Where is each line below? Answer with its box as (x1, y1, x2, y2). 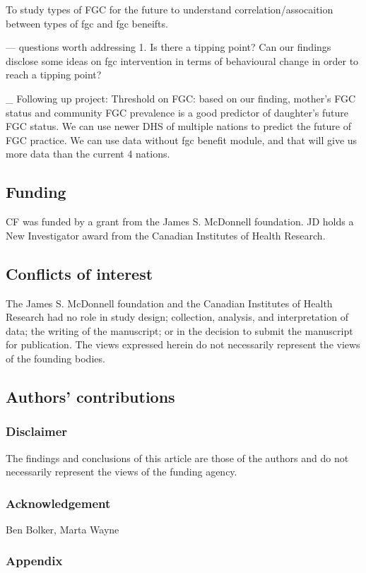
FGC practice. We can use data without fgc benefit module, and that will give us (6, 132, 358, 147)
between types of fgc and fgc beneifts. (6, 16, 168, 30)
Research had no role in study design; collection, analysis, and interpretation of (6, 309, 348, 324)
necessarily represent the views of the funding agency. (6, 464, 237, 479)
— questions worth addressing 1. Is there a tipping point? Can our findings (6, 40, 331, 54)
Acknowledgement (6, 494, 111, 512)
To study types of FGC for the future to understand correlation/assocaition (6, 2, 333, 16)
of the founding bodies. (6, 350, 105, 365)
